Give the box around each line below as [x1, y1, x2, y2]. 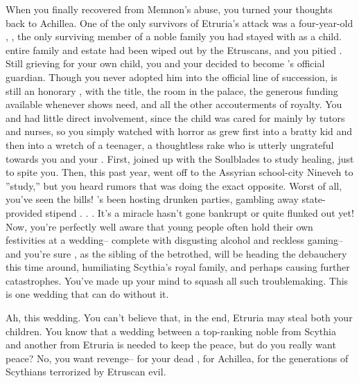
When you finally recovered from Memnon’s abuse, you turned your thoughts [6, 2, 333, 16]
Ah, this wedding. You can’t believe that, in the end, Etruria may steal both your [6, 310, 353, 325]
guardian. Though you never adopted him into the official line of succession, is [6, 69, 338, 84]
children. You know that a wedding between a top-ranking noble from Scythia [6, 323, 336, 338]
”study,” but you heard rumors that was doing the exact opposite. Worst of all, [6, 178, 342, 193]
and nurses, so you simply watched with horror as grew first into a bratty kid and [6, 124, 353, 139]
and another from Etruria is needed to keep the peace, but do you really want [6, 337, 336, 352]
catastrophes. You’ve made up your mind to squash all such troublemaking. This [6, 273, 349, 287]
